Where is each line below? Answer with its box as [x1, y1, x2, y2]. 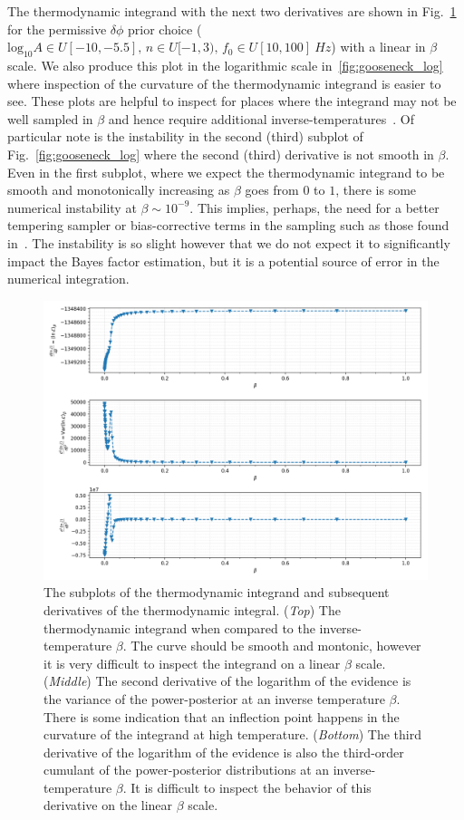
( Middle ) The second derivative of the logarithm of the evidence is [43, 671, 411, 690]
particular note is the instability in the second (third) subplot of [7, 127, 363, 146]
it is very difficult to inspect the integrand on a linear [43, 653, 341, 672]
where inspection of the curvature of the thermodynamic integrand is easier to [7, 73, 441, 92]
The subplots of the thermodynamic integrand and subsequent [43, 583, 390, 602]
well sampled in [7, 109, 93, 128]
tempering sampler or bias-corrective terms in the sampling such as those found [7, 216, 449, 235]
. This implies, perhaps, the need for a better [189, 198, 440, 217]
